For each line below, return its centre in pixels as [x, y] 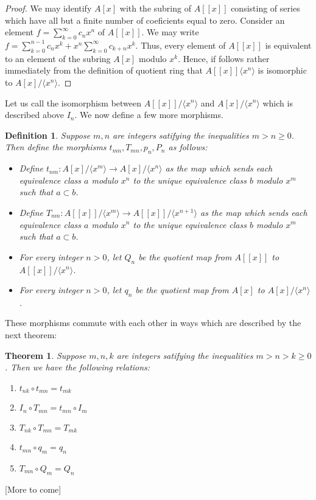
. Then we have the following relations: [78, 367]
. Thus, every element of [181, 45]
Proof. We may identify [48, 8]
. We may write [170, 32]
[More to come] [33, 489]
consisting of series [265, 8]
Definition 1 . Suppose [48, 135]
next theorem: [31, 335]
